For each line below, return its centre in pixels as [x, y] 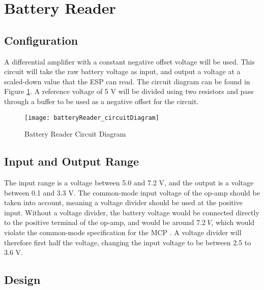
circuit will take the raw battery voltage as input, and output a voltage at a [122, 71]
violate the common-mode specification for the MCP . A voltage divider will [123, 232]
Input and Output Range [72, 161]
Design [22, 280]
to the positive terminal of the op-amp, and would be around [99, 222]
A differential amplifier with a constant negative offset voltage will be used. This [129, 61]
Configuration [41, 40]
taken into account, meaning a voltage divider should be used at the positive [123, 202]
